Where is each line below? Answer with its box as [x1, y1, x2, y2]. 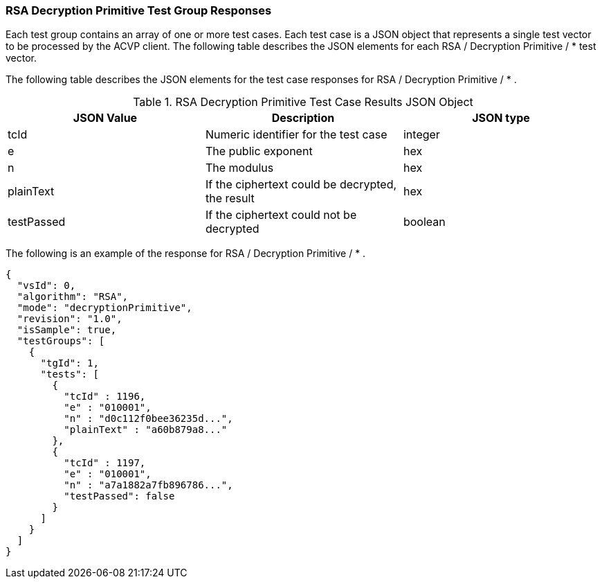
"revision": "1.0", [17, 313, 122, 325]
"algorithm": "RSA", [17, 291, 129, 303]
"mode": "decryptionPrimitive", [17, 302, 192, 314]
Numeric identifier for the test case [205, 127, 387, 142]
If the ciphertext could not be [205, 208, 357, 222]
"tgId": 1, [40, 357, 99, 369]
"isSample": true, [17, 324, 117, 336]
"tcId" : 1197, [64, 457, 146, 469]
